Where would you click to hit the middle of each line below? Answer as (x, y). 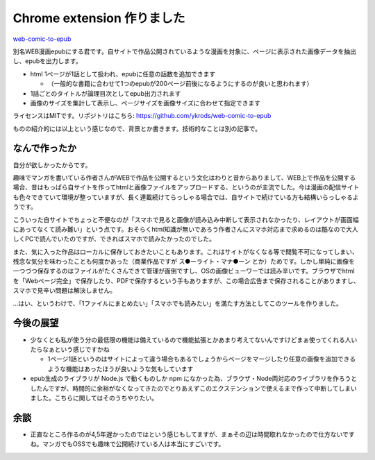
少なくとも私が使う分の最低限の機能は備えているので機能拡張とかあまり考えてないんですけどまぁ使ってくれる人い (194, 339)
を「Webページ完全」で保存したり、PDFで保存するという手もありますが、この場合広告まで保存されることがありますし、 (186, 280)
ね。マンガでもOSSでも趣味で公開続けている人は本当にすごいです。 (127, 444)
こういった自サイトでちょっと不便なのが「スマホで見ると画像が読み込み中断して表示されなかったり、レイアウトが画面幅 (186, 219)
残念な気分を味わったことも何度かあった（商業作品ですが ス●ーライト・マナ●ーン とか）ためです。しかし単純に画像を (184, 262)
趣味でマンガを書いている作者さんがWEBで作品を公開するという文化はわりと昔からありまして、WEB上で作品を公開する (184, 178)
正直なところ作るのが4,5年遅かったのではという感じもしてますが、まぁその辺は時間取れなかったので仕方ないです (192, 434)
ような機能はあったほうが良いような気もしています (120, 368)
